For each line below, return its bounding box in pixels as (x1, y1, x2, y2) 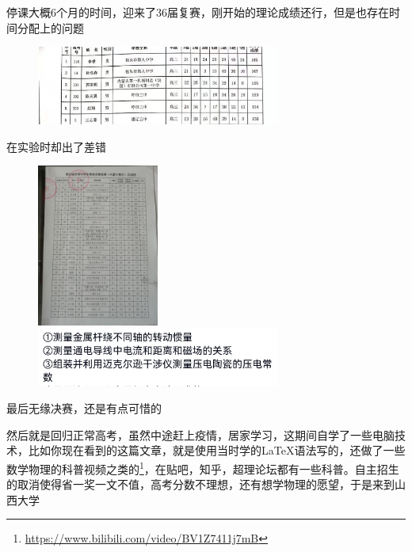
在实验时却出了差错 (6, 138, 106, 154)
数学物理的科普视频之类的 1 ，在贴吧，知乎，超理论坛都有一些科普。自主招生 (6, 459, 399, 477)
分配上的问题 (17, 19, 84, 36)
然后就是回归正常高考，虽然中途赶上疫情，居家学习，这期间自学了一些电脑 (6, 426, 395, 443)
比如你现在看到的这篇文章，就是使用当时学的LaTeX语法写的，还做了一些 (28, 442, 406, 459)
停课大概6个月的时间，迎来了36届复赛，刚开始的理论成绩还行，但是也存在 (6, 4, 389, 20)
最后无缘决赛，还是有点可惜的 (6, 400, 162, 417)
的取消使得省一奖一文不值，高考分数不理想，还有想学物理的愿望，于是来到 (6, 476, 395, 493)
